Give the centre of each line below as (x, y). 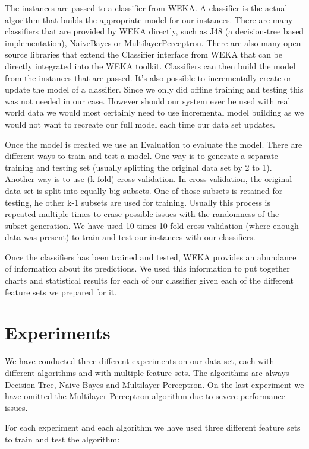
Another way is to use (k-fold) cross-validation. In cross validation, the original (149, 179)
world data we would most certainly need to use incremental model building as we (154, 112)
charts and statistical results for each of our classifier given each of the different (149, 280)
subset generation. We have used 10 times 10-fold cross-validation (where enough (152, 225)
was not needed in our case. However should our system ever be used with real (148, 101)
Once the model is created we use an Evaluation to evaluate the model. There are (154, 144)
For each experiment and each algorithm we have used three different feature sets (153, 427)
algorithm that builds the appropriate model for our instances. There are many (149, 19)
